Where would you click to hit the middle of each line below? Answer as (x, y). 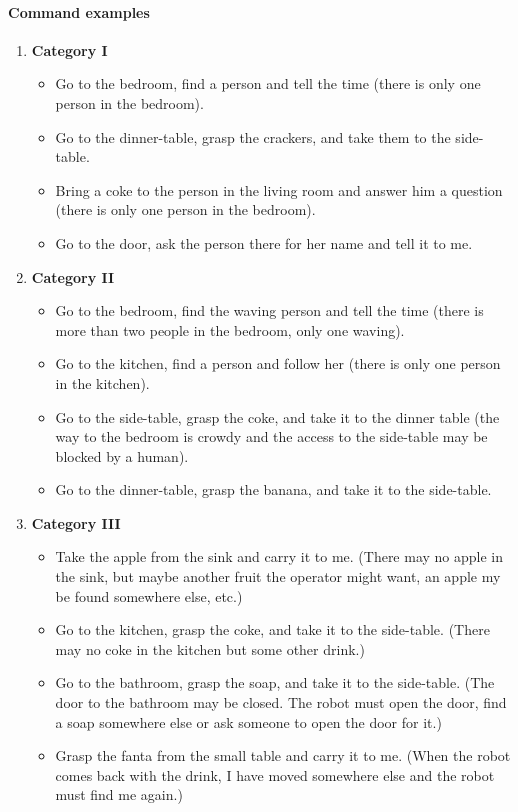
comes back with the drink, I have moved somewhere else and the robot (275, 774)
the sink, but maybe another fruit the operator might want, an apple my (278, 576)
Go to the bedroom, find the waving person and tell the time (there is (269, 310)
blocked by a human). (122, 455)
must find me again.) (119, 794)
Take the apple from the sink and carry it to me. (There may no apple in (279, 556)
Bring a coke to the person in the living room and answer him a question (279, 189)
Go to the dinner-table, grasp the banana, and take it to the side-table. (273, 489)
